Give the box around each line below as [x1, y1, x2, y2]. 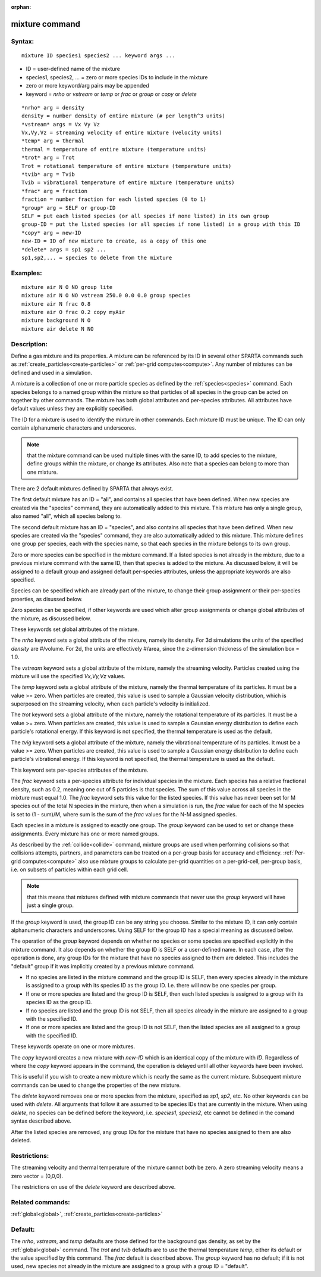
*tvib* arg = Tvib [21, 171, 75, 178]
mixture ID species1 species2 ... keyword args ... [21, 52, 175, 59]
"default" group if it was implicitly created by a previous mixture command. [11, 962, 195, 970]
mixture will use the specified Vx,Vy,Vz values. [11, 672, 126, 679]
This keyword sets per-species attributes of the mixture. [11, 766, 149, 773]
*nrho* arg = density [21, 104, 84, 111]
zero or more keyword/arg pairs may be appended [26, 82, 149, 89]
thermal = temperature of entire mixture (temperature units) [21, 146, 207, 153]
